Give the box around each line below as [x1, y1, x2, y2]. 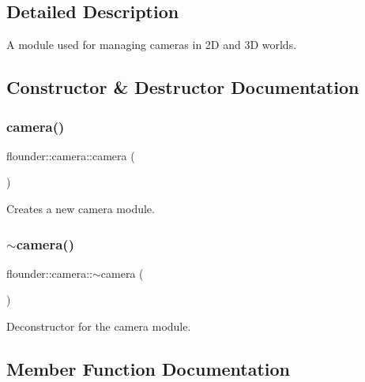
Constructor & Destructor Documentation [6, 75, 359, 99]
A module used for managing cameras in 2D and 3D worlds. [6, 36, 297, 53]
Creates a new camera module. [6, 200, 155, 216]
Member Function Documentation [6, 356, 291, 380]
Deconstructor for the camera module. [6, 317, 191, 334]
